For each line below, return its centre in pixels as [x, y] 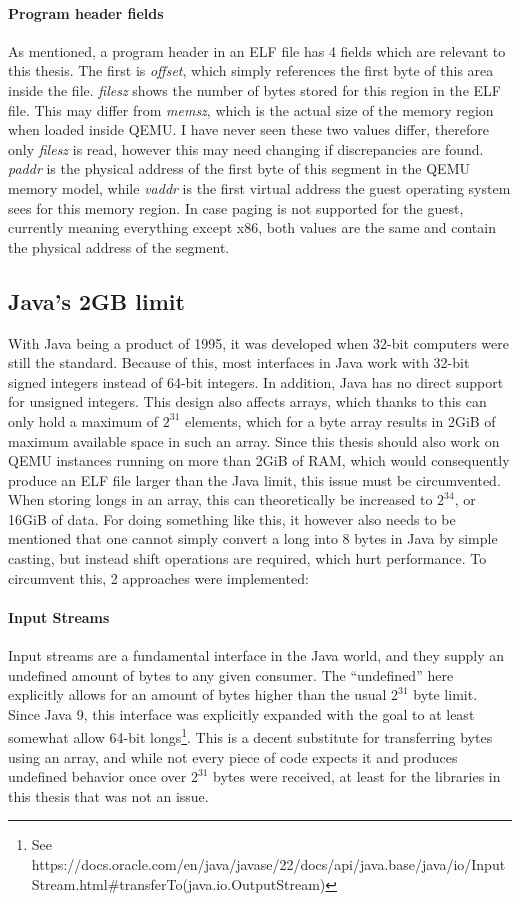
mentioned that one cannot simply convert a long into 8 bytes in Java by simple [253, 538]
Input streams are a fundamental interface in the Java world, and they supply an [256, 655]
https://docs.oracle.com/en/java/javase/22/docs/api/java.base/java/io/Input [268, 864]
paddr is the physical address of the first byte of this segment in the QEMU [239, 168]
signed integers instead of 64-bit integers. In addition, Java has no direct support [256, 381]
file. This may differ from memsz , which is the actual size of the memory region [251, 109]
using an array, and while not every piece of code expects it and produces [233, 756]
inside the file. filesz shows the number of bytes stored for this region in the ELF [254, 89]
